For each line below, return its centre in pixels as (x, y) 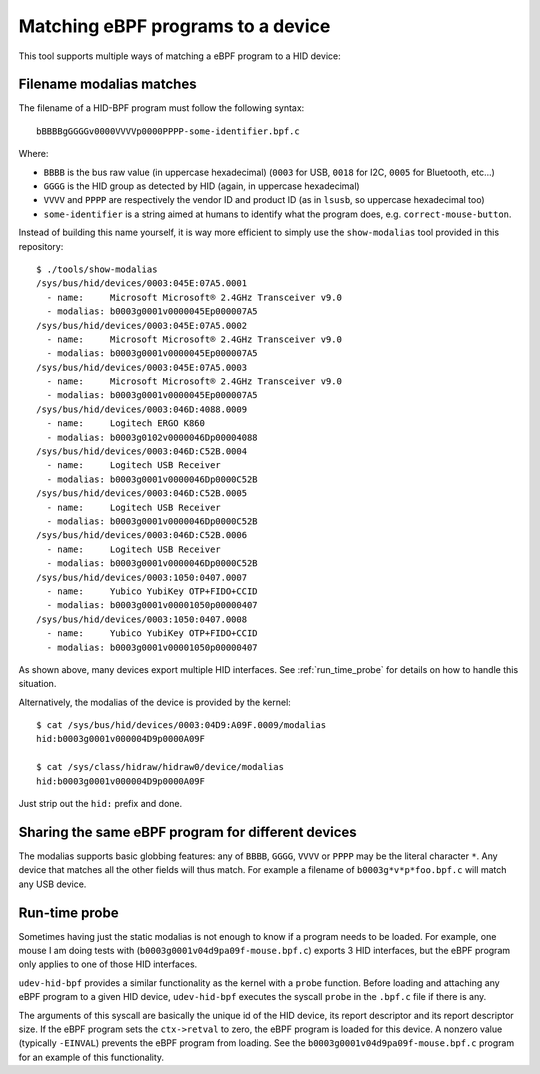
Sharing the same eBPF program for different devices (187, 831)
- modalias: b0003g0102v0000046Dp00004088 (152, 437)
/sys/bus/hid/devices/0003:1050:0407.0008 (142, 619)
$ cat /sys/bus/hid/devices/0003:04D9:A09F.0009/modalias (181, 725)
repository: (41, 246)
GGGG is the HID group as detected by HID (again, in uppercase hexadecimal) (201, 186)
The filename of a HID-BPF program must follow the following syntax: (161, 108)
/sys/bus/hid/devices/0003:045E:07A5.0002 (142, 325)
